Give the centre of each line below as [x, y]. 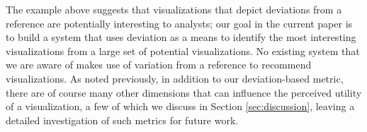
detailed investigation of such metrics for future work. [122, 120]
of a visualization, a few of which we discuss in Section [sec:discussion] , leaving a [180, 106]
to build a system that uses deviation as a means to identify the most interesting [181, 37]
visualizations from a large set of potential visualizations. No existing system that [183, 50]
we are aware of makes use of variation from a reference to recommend [159, 65]
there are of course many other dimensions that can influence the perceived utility [184, 92]
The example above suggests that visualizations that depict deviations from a [174, 9]
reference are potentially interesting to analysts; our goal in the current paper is [179, 23]
